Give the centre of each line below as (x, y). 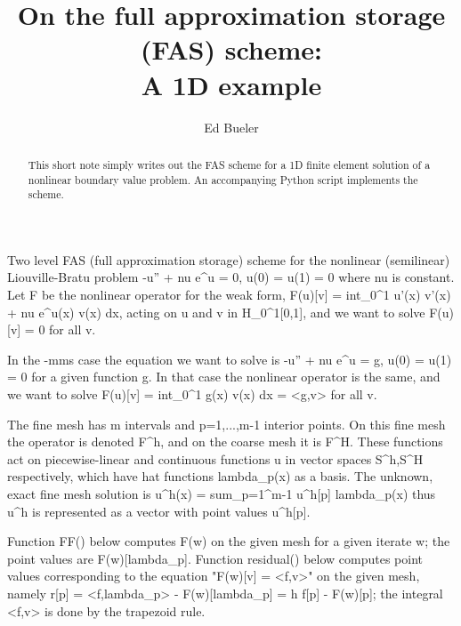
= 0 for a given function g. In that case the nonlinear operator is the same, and (224, 377)
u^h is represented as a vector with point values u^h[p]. (159, 511)
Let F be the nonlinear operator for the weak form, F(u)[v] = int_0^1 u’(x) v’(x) (229, 295)
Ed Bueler (231, 127)
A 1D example (231, 84)
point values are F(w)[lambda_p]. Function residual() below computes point (215, 558)
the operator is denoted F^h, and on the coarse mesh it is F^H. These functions (225, 441)
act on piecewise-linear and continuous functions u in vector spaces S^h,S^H (215, 458)
